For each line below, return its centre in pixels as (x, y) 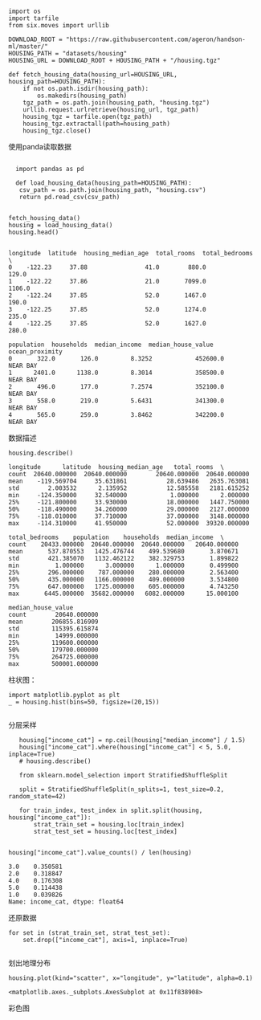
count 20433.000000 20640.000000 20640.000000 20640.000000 (124, 545)
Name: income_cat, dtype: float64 (66, 902)
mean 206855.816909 (53, 622)
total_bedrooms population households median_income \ (116, 537)
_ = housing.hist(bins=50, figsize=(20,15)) (84, 702)
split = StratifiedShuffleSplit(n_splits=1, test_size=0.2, (122, 789)
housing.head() (34, 232)
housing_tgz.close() (57, 131)
